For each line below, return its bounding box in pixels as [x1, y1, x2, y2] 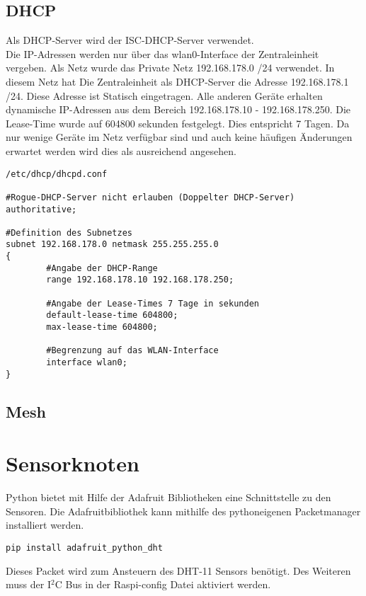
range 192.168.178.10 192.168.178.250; [46, 275, 234, 285]
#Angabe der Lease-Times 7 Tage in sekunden [46, 298, 259, 309]
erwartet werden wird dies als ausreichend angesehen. [6, 143, 236, 158]
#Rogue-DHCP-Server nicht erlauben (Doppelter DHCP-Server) [6, 192, 295, 202]
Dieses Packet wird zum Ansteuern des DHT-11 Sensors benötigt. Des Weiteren [6, 563, 351, 578]
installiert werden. [6, 517, 84, 532]
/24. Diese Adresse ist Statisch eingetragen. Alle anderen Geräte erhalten [6, 88, 323, 103]
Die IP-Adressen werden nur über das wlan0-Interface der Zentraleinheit [6, 46, 319, 61]
